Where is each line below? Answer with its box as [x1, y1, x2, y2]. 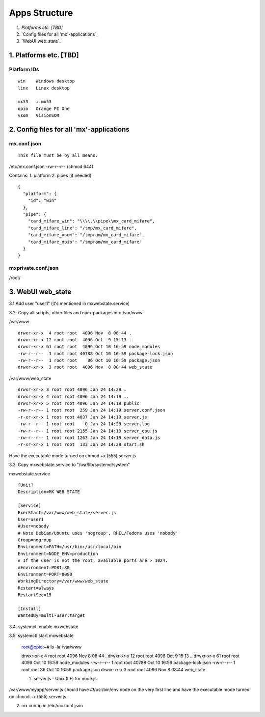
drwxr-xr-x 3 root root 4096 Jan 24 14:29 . [18, 387, 127, 392]
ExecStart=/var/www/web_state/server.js [18, 510, 116, 515]
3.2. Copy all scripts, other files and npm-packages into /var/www [9, 309, 143, 315]
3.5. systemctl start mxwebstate [9, 633, 74, 638]
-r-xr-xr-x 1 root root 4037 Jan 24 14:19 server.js [18, 414, 147, 420]
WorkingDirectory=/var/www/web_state [18, 579, 109, 584]
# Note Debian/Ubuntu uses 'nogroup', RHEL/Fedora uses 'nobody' [18, 530, 179, 536]
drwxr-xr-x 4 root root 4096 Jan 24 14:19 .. [18, 393, 130, 399]
